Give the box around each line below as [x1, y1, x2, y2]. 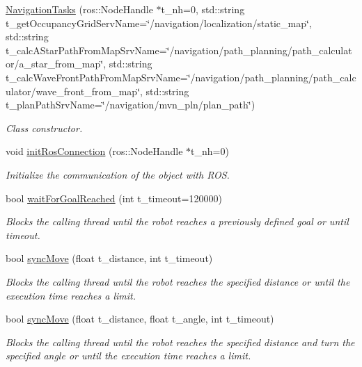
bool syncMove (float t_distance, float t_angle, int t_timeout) [6, 311, 274, 326]
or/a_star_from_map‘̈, [6, 56, 107, 71]
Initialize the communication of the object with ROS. [6, 167, 230, 181]
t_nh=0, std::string [161, 2, 245, 16]
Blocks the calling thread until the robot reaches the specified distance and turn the [6, 334, 355, 349]
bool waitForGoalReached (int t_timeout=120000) [6, 190, 222, 205]
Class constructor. [6, 120, 83, 135]
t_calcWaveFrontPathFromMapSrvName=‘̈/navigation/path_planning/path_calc [6, 70, 356, 84]
